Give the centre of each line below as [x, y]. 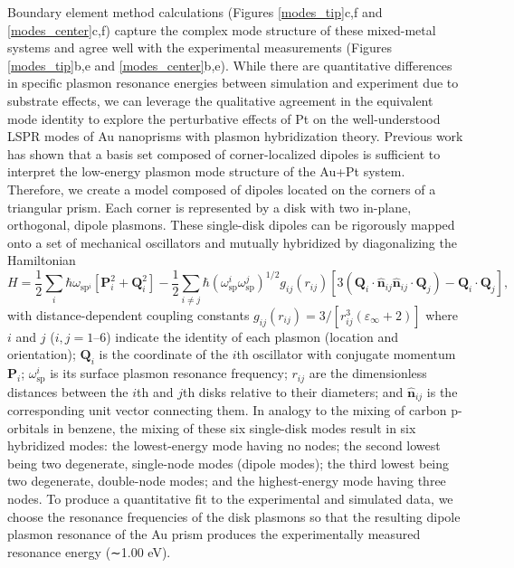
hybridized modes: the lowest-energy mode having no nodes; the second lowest [224, 445]
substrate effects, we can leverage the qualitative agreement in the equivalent [220, 100]
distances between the [68, 391]
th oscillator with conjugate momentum [346, 354]
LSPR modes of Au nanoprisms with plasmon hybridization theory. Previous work [235, 136]
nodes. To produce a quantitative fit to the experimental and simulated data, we [230, 498]
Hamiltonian [42, 260]
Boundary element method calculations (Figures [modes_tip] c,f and [195, 12]
